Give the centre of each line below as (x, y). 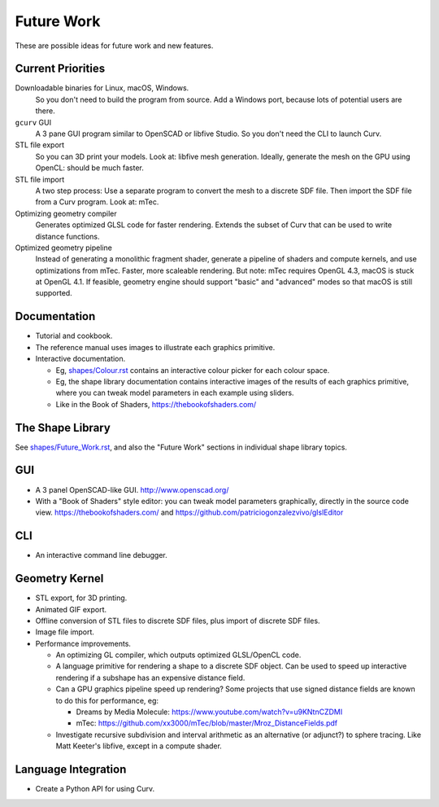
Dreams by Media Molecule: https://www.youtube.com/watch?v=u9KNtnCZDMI (209, 712)
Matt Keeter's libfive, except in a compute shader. (139, 746)
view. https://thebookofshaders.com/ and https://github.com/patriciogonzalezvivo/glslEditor (189, 512)
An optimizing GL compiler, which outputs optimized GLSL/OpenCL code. (178, 655)
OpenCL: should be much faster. (89, 168)
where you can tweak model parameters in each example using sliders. (175, 393)
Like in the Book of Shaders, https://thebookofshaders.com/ (156, 404)
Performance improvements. (83, 643)
